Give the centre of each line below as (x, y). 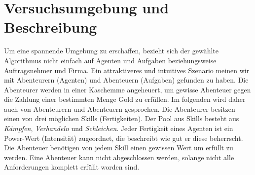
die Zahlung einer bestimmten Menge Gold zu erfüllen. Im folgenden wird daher (125, 99)
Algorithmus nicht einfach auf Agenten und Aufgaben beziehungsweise (110, 60)
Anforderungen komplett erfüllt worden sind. (72, 167)
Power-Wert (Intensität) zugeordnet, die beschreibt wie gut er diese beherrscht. (124, 138)
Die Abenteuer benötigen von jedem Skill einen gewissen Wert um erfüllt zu (119, 148)
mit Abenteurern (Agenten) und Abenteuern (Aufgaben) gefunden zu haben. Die (126, 80)
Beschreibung (51, 27)
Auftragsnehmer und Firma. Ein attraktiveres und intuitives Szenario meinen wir (127, 70)
